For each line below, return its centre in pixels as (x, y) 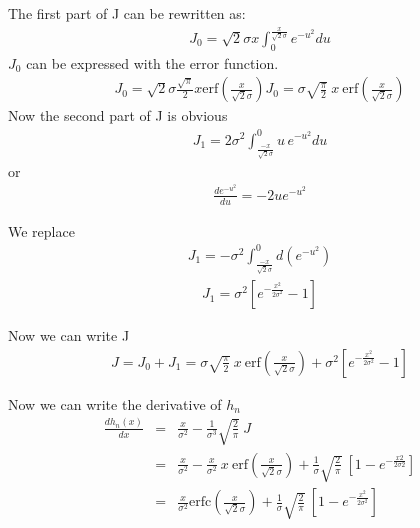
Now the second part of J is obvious (118, 115)
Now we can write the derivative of (115, 403)
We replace (41, 230)
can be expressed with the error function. (152, 62)
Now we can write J (69, 335)
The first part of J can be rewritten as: (127, 13)
